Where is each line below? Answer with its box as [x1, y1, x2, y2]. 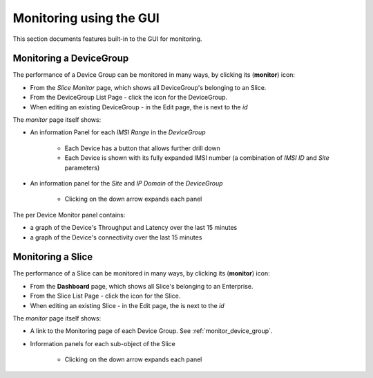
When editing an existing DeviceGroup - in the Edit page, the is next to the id [30, 102, 248, 111]
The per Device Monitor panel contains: [12, 210, 126, 219]
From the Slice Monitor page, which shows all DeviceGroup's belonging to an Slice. [30, 83, 267, 91]
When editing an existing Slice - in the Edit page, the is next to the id [30, 301, 224, 309]
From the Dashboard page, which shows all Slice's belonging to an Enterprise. [30, 282, 254, 290]
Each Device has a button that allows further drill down [64, 144, 221, 152]
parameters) [64, 163, 100, 172]
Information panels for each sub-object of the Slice [30, 339, 175, 348]
